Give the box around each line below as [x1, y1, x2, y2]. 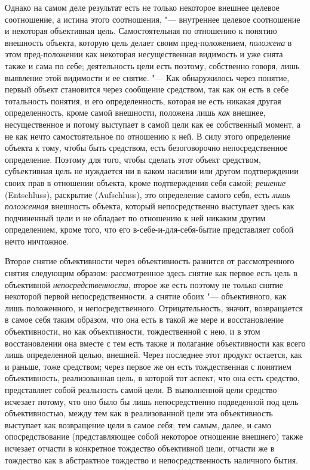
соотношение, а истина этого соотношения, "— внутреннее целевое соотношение [5, 13, 300, 25]
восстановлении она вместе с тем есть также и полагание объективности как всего [5, 336, 306, 349]
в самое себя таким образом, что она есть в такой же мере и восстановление [5, 313, 284, 326]
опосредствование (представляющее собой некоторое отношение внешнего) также [5, 430, 303, 443]
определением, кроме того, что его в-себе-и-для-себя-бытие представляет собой [5, 223, 294, 236]
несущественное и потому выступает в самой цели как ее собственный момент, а [5, 117, 301, 130]
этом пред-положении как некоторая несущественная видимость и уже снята [5, 48, 283, 60]
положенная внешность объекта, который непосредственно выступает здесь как [5, 200, 294, 212]
